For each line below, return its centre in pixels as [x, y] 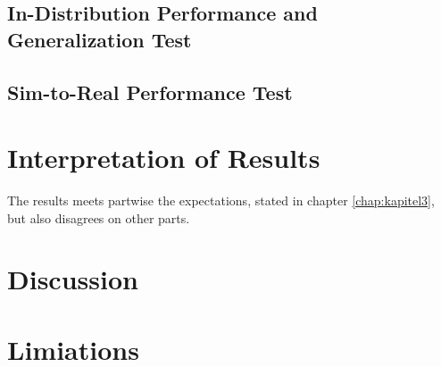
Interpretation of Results [164, 158]
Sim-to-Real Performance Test [150, 92]
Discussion [73, 279]
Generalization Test [100, 39]
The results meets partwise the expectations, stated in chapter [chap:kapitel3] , [221, 200]
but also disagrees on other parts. [99, 217]
